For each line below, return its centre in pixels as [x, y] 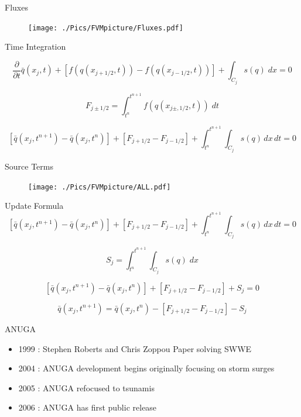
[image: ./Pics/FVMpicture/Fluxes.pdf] [106, 28]
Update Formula [34, 206]
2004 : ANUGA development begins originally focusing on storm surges [146, 368]
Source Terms [29, 166]
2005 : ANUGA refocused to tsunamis [86, 387]
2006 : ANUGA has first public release [88, 407]
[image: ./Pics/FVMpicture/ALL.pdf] [100, 187]
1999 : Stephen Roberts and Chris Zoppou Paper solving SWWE [135, 348]
